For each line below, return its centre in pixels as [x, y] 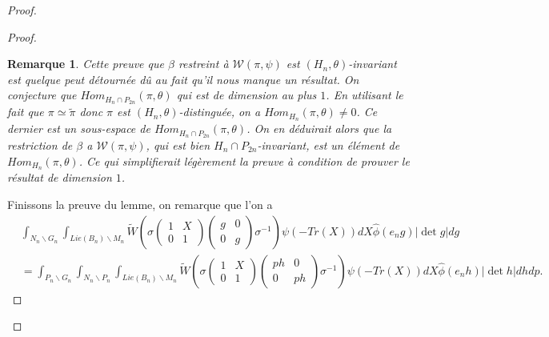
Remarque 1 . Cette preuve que [86, 64]
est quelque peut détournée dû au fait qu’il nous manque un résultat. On [183, 79]
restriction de [40, 144]
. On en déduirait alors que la [319, 128]
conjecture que [42, 95]
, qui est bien [178, 144]
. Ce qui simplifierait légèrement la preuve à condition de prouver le [244, 160]
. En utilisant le [365, 95]
